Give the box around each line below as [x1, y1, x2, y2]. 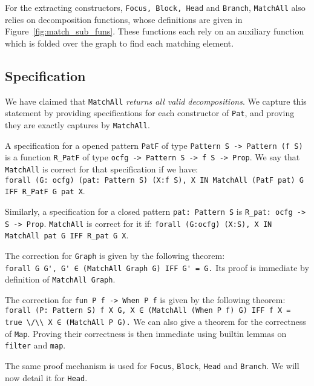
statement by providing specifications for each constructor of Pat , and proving [5, 106, 295, 119]
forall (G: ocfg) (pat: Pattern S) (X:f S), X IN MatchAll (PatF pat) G [5, 175, 304, 185]
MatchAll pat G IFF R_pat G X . [5, 229, 129, 241]
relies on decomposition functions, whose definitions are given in [5, 13, 243, 25]
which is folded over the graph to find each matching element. [5, 36, 234, 49]
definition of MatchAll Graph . [5, 273, 116, 286]
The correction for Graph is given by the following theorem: [5, 249, 225, 261]
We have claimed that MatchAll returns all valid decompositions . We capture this [5, 94, 307, 107]
